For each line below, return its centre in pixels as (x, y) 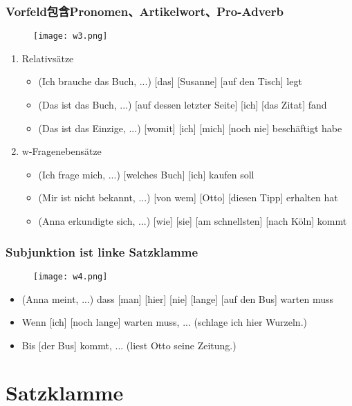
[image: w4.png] (71, 276)
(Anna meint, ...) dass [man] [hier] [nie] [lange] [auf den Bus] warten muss (178, 298)
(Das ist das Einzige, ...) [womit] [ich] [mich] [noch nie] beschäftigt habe (190, 128)
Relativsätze (48, 58)
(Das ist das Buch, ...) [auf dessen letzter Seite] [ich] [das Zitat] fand (183, 105)
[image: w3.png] (71, 36)
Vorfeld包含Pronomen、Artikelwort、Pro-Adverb (145, 11)
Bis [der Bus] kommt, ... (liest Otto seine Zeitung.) (129, 345)
